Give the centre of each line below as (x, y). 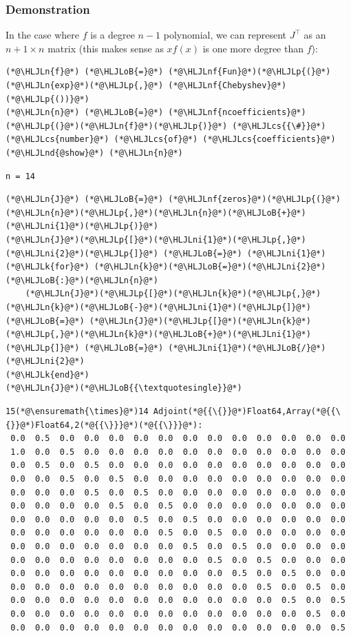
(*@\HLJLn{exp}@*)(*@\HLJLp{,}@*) (85, 85)
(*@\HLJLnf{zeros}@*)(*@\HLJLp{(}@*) (254, 199)
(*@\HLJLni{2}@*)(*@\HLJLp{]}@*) (82, 253)
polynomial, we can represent (225, 35)
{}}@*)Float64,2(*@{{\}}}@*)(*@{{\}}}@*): (104, 425)
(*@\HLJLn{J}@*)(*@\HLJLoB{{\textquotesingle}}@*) (124, 388)
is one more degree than (253, 48)
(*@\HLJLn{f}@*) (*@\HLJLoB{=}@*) (85, 72)
